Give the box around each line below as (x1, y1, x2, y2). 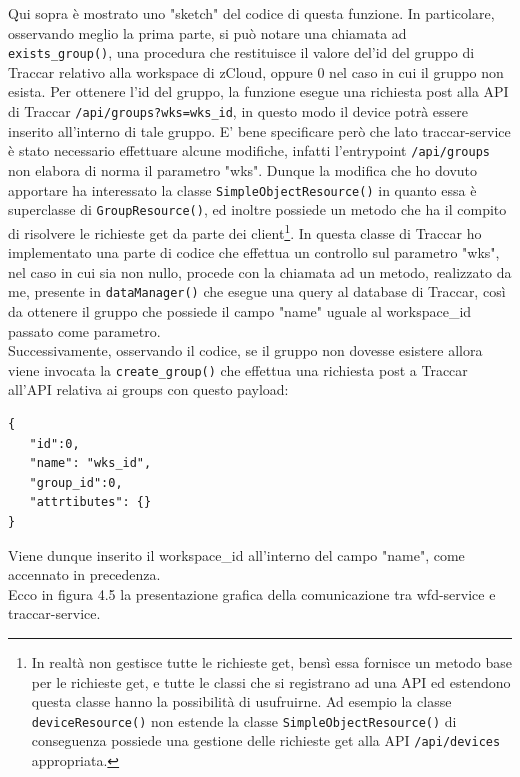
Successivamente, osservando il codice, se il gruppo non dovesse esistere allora (8, 340, 483, 361)
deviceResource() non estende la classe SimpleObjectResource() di (31, 710, 457, 731)
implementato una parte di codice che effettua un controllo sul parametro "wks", (8, 242, 500, 263)
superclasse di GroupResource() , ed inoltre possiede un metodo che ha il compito (8, 199, 507, 220)
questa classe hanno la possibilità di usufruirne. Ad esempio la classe (31, 691, 452, 712)
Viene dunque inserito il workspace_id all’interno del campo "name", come (8, 544, 465, 565)
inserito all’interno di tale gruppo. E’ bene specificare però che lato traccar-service (8, 120, 511, 141)
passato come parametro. (8, 320, 161, 341)
